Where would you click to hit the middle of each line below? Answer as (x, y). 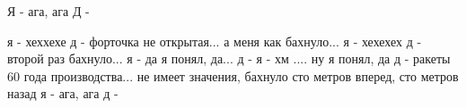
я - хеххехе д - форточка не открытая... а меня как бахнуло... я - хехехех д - (215, 41)
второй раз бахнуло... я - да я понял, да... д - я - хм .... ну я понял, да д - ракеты (229, 58)
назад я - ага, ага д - (63, 93)
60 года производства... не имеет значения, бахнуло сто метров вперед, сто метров (233, 75)
